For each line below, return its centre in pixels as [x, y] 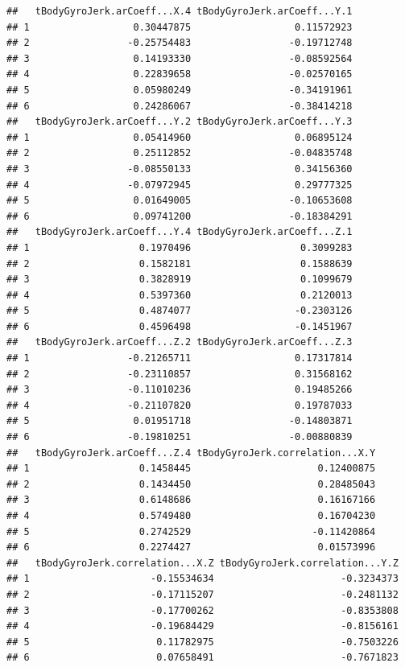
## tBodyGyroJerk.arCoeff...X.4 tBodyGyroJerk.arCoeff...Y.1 [180, 11]
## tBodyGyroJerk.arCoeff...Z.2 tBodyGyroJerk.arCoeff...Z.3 [180, 342]
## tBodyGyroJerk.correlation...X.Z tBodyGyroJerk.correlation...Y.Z [202, 563]
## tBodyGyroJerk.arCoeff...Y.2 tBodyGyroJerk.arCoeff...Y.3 [180, 122]
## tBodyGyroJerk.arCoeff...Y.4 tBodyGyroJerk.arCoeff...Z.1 [180, 232]
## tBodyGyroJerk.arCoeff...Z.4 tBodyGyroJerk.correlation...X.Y [191, 453]
